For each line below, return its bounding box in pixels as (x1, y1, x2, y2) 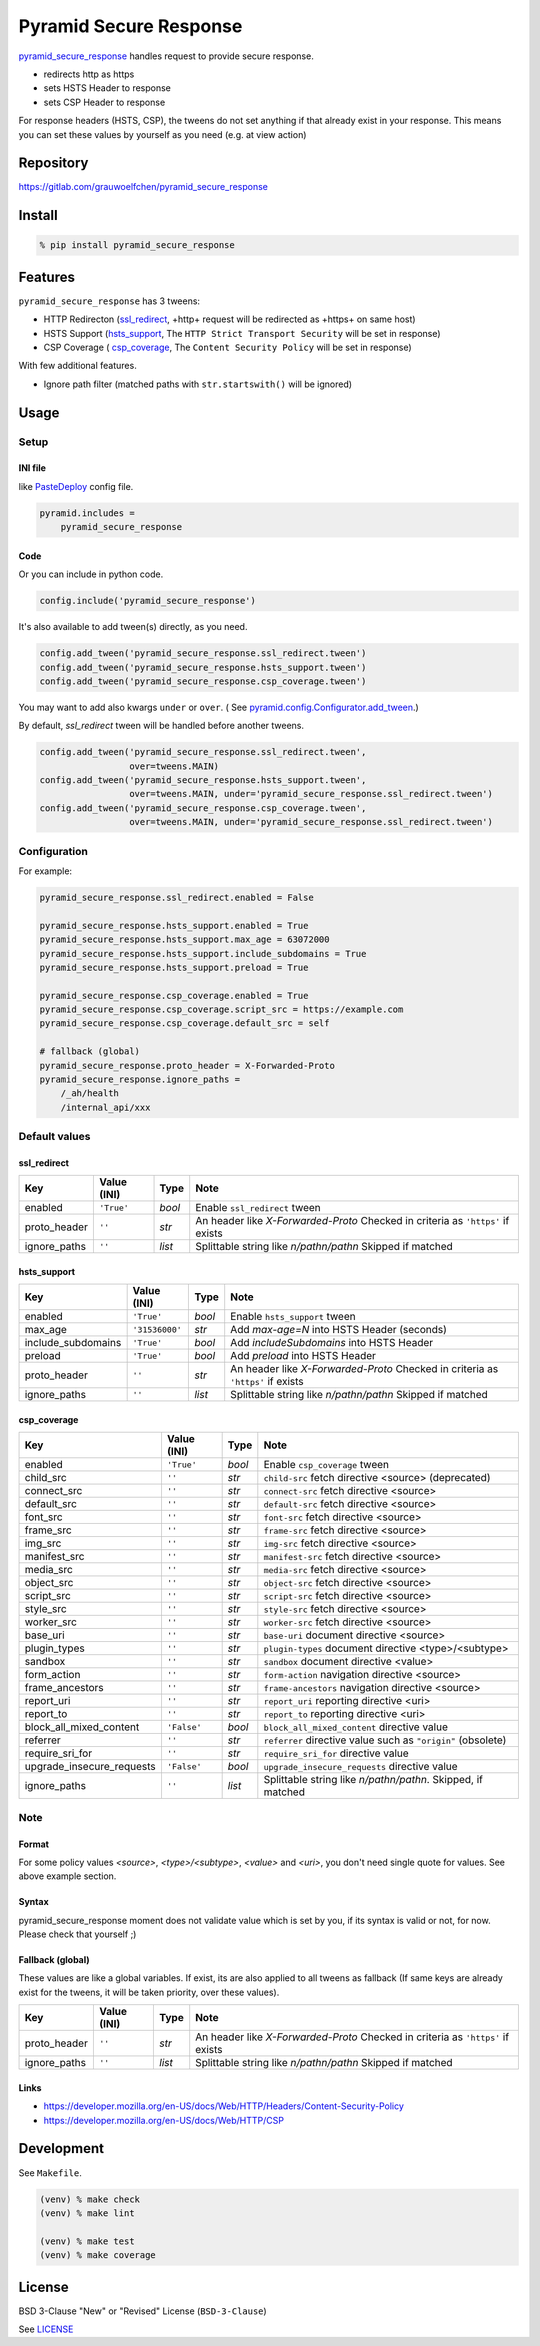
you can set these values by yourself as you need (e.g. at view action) (18, 128, 307, 140)
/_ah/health (60, 1088, 120, 1099)
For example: (18, 865, 73, 877)
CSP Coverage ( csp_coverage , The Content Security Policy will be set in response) (43, 341, 412, 354)
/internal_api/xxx (60, 1101, 151, 1113)
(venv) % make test (39, 2235, 135, 2247)
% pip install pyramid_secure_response (39, 240, 235, 251)
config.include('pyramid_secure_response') (39, 595, 257, 607)
